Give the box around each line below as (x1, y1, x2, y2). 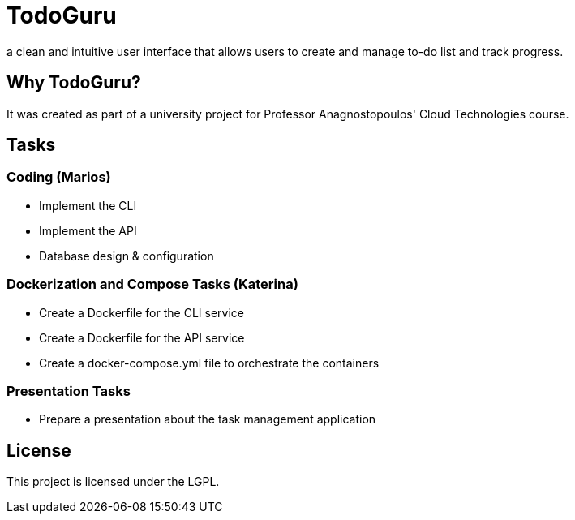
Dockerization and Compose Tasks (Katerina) (6, 276, 298, 293)
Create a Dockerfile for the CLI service (39, 305, 244, 320)
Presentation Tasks (6, 382, 131, 399)
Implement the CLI (39, 198, 137, 213)
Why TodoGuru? (6, 72, 141, 93)
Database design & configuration (39, 248, 214, 263)
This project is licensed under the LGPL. (6, 475, 220, 489)
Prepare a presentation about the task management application (39, 412, 376, 427)
